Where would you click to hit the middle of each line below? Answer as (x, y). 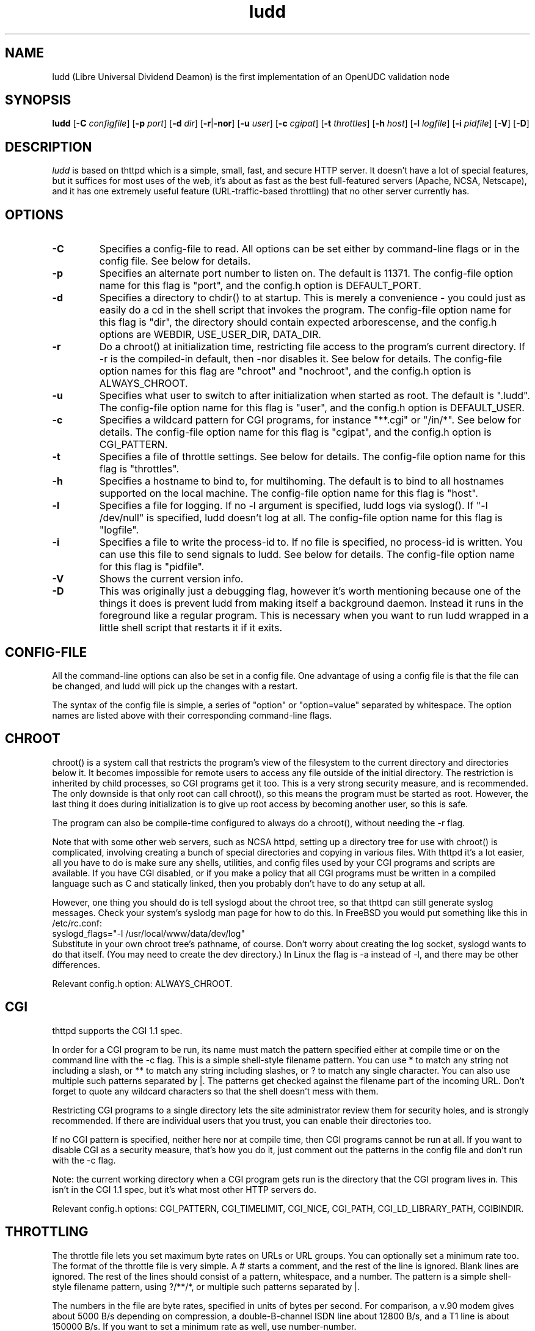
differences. (76, 964)
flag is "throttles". (139, 469)
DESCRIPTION (49, 147)
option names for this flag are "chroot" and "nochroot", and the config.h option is (285, 371)
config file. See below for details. (175, 261)
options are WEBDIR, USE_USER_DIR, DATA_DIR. (210, 335)
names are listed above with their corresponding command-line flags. (192, 715)
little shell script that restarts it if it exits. (191, 628)
